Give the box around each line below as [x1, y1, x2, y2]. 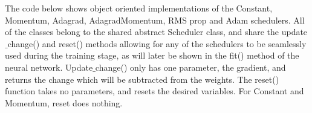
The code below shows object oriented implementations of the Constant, [5, 2, 273, 14]
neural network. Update [5, 60, 93, 73]
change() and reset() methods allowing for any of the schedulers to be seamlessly [7, 37, 307, 50]
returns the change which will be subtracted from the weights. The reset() [5, 73, 279, 85]
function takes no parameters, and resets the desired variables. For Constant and [5, 85, 304, 97]
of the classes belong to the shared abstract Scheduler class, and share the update [5, 25, 308, 38]
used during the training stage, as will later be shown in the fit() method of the [5, 49, 299, 62]
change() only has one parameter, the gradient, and [95, 60, 286, 73]
